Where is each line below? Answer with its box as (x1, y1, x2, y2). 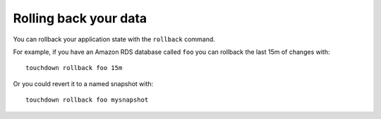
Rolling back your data (13, 10, 147, 26)
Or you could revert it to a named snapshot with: (13, 79, 154, 87)
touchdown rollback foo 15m (25, 64, 123, 72)
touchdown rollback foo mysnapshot (25, 96, 149, 104)
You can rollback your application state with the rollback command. (13, 35, 215, 43)
